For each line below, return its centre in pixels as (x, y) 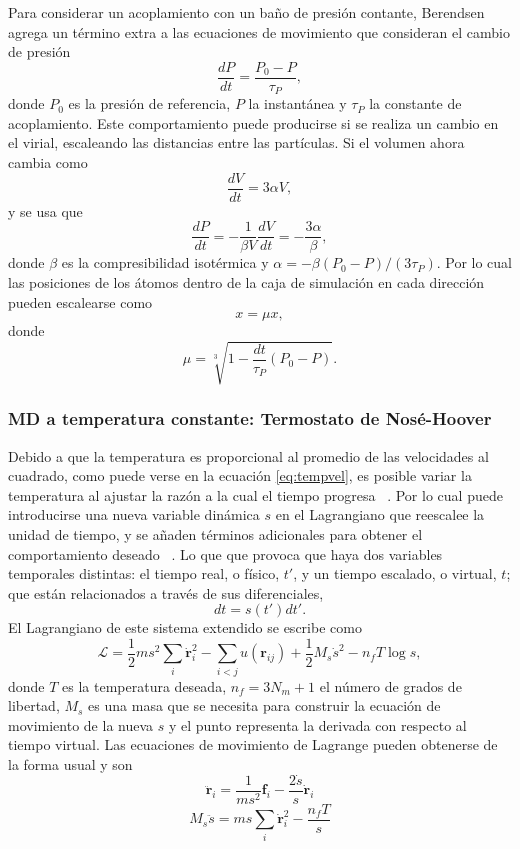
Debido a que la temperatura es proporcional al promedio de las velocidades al (248, 455)
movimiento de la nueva (81, 724)
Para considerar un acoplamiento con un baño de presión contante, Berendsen (246, 12)
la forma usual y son (70, 764)
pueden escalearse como (80, 301)
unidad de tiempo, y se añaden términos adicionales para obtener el (215, 533)
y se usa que (45, 210)
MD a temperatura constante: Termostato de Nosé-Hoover (250, 418)
